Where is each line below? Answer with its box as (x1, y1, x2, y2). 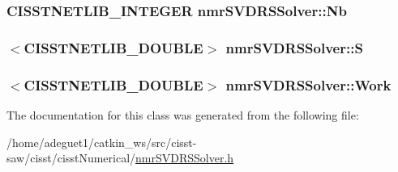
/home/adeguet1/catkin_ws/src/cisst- (6, 133, 197, 150)
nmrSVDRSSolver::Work (225, 74, 392, 94)
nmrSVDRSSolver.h (135, 149, 234, 166)
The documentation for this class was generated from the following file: (6, 106, 359, 123)
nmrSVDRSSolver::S (225, 37, 363, 57)
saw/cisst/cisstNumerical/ (6, 149, 136, 166)
